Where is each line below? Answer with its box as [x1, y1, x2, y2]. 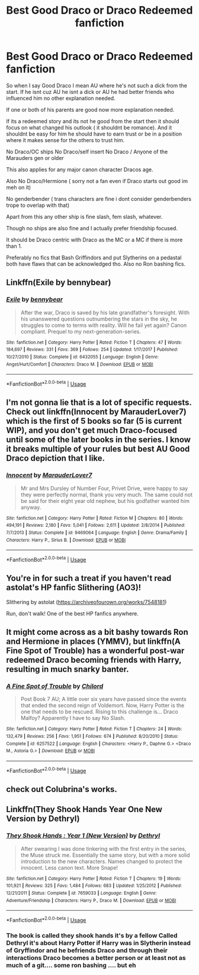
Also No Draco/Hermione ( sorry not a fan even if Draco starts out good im [6, 177, 188, 184]
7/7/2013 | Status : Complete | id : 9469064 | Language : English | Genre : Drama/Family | [6, 530, 188, 536]
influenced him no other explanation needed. [6, 95, 115, 102]
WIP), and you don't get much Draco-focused [6, 426, 178, 436]
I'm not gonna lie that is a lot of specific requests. [6, 398, 192, 408]
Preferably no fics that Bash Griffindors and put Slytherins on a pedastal [6, 254, 182, 261]
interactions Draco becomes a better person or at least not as [6, 954, 187, 962]
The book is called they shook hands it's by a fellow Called [6, 931, 178, 939]
